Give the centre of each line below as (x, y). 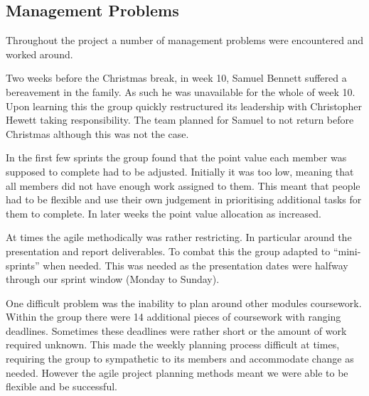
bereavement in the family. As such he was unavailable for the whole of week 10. (181, 91)
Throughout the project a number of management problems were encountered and (185, 40)
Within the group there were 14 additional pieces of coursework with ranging (173, 317)
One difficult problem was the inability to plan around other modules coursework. (184, 303)
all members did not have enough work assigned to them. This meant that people (183, 185)
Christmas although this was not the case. (97, 133)
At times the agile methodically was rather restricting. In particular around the (179, 237)
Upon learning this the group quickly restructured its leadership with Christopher (184, 106)
